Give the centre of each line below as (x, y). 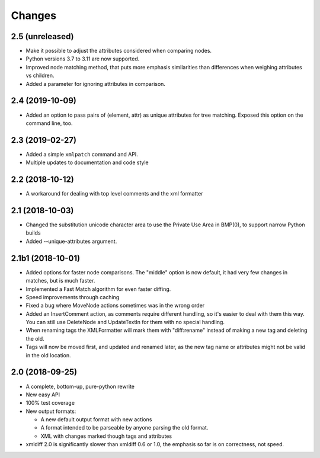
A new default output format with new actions (96, 419)
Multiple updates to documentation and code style (87, 162)
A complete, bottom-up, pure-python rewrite (80, 386)
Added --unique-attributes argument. (71, 241)
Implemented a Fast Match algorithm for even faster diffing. (98, 289)
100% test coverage (50, 403)
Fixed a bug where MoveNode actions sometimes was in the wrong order (115, 306)
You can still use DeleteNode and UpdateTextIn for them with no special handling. (125, 322)
